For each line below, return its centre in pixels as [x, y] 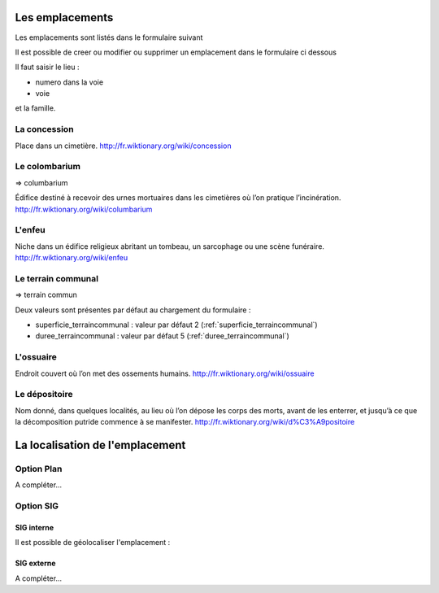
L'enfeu [30, 230]
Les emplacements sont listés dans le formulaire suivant [109, 37]
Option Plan [39, 469]
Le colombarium [48, 167]
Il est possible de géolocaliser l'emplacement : [93, 543]
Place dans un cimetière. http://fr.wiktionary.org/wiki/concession [123, 146]
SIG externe [35, 563]
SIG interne [35, 527]
